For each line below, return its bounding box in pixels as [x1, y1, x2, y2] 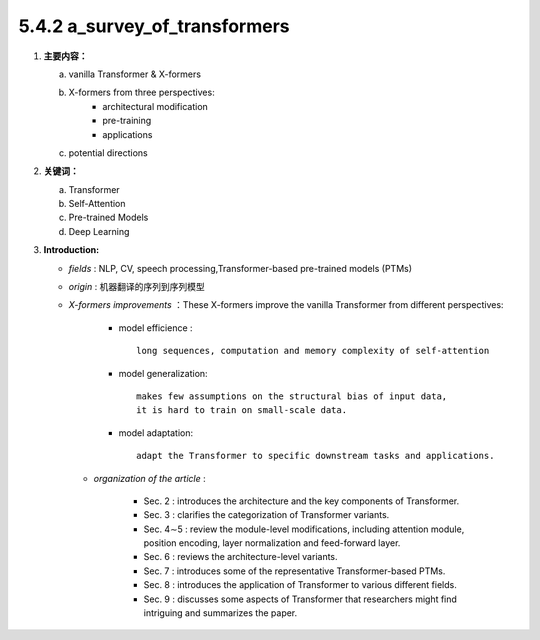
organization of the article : [93, 472, 206, 484]
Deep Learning [68, 225, 130, 237]
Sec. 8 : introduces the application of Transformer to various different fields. [143, 579, 457, 591]
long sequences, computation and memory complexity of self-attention [136, 345, 490, 357]
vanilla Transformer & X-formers [68, 68, 202, 80]
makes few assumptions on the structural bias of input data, [136, 390, 448, 402]
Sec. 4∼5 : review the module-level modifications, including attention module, [143, 523, 465, 535]
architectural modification [102, 100, 209, 112]
